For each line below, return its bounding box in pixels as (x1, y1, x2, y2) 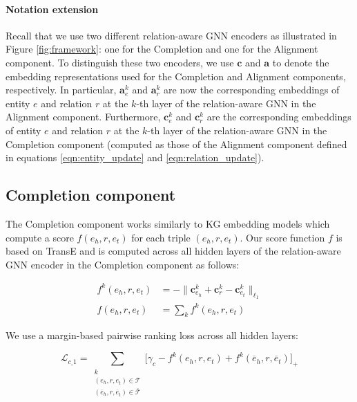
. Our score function (240, 230, 325, 244)
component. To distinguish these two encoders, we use (6, 55, 234, 69)
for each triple (131, 230, 191, 244)
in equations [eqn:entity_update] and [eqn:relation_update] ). (6, 150, 264, 165)
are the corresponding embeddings (206, 109, 351, 124)
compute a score (6, 230, 74, 244)
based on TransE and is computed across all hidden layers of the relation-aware (6, 244, 341, 258)
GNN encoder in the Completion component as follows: (6, 257, 240, 271)
